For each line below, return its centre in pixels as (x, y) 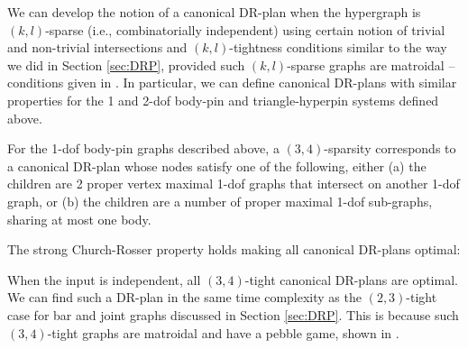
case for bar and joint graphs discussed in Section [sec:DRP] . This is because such (233, 314)
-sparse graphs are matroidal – (371, 64)
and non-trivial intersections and (97, 47)
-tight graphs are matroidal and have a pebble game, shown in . (223, 332)
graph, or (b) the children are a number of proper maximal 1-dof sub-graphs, (220, 201)
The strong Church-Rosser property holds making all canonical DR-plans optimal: (234, 249)
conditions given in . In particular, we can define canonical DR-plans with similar (232, 83)
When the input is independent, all (104, 279)
